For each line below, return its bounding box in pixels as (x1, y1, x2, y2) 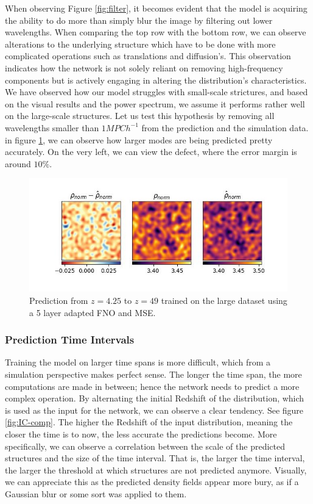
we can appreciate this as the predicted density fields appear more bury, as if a (5, 475, 299, 488)
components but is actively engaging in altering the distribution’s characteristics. (5, 73, 307, 86)
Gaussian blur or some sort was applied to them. (5, 488, 187, 500)
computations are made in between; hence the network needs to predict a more (5, 380, 300, 392)
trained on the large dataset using (161, 294, 287, 307)
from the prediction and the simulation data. (141, 121, 309, 134)
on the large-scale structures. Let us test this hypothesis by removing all (5, 109, 275, 122)
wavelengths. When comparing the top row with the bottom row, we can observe (5, 26, 306, 38)
